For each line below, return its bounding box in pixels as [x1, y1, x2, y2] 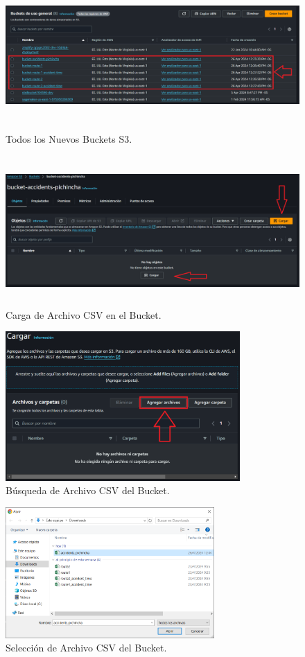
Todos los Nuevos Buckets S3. [6, 132, 132, 146]
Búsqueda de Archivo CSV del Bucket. [6, 483, 170, 498]
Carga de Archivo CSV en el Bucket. [6, 307, 162, 322]
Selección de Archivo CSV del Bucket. [6, 640, 167, 655]
